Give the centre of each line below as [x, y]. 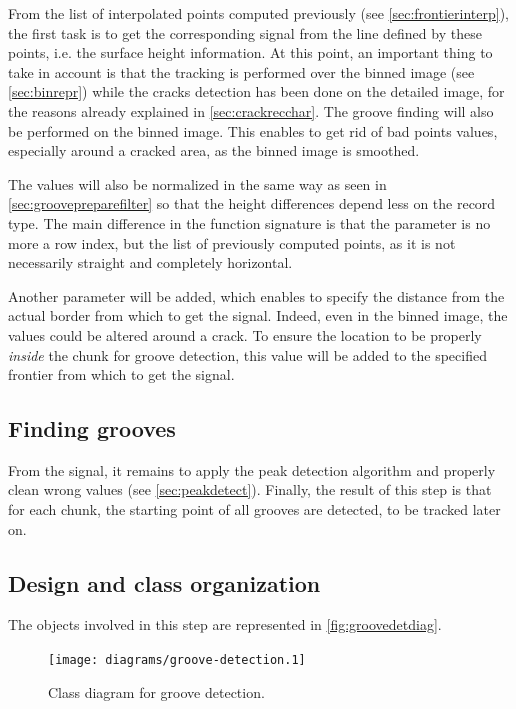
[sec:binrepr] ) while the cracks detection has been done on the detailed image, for [256, 91]
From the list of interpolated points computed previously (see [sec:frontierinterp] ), [258, 13]
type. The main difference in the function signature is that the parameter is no [249, 222]
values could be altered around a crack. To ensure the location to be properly [245, 334]
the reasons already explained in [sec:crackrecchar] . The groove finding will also [251, 110]
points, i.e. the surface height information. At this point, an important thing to [250, 52]
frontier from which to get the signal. [121, 374]
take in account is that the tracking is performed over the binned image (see [241, 71]
